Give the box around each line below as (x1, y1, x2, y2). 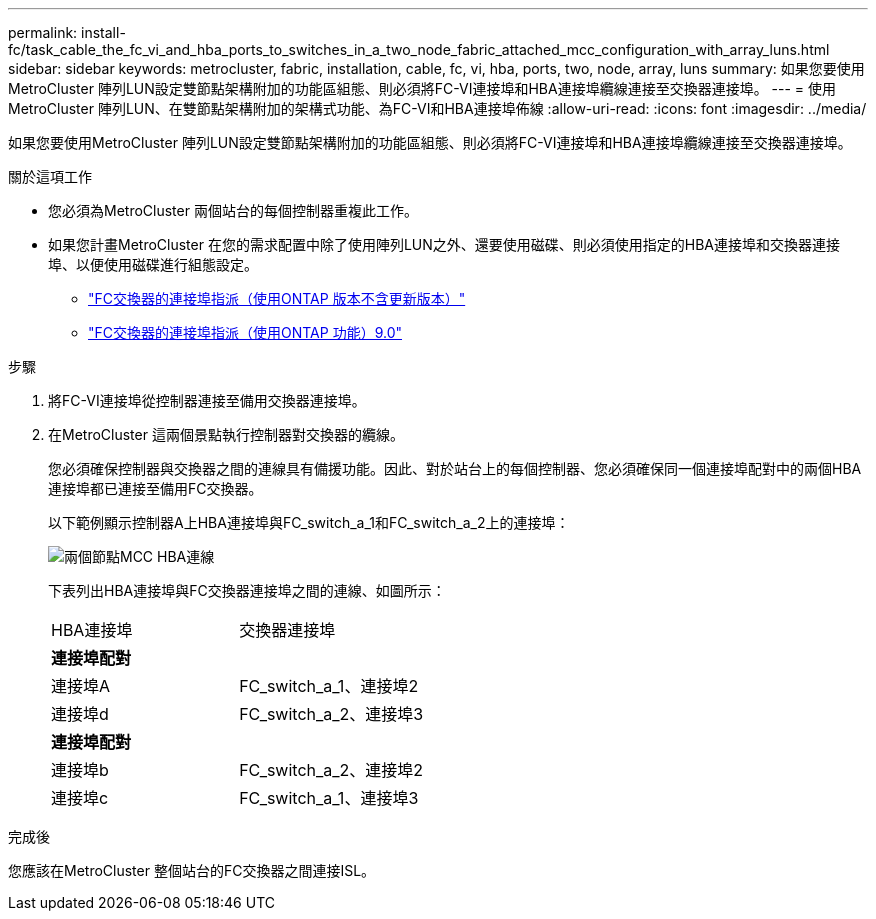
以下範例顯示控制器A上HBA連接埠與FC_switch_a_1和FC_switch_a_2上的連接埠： (48, 514, 570, 531)
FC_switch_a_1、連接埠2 (239, 676, 419, 696)
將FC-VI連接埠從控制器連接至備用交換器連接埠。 (48, 392, 366, 409)
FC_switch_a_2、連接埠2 (239, 760, 424, 780)
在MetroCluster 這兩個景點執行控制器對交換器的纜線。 (48, 426, 404, 443)
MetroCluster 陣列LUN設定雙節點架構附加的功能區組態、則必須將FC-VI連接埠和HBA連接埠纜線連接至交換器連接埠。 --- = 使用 (8, 80, 837, 97)
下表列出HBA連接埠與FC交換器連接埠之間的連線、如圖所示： (48, 582, 446, 599)
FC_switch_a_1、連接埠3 (239, 788, 419, 808)
